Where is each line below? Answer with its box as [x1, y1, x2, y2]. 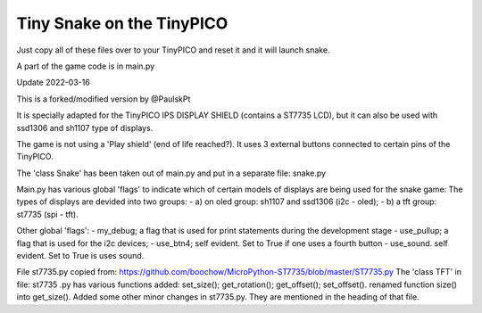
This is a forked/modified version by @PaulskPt [16, 94, 191, 104]
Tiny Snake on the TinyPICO [16, 13, 229, 33]
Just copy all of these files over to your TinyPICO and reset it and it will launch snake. [16, 45, 330, 55]
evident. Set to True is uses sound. [16, 251, 145, 261]
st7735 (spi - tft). [16, 209, 79, 219]
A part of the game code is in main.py [16, 61, 155, 71]
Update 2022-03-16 [16, 77, 91, 88]
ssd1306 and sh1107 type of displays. [16, 122, 154, 133]
